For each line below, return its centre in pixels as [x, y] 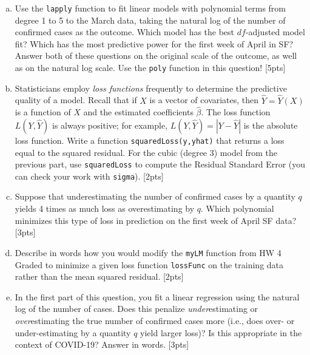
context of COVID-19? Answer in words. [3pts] [102, 344]
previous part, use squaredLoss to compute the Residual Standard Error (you [160, 164]
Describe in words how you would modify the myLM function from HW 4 [148, 252]
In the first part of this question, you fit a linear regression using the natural [157, 296]
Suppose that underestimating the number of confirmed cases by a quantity [155, 196]
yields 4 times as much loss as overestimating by [105, 208]
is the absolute [271, 125]
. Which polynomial [238, 208]
